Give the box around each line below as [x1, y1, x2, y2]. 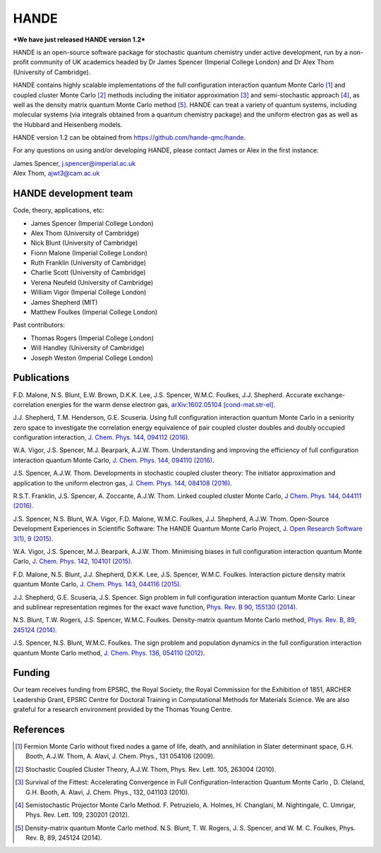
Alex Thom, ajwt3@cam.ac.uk [13, 169, 100, 178]
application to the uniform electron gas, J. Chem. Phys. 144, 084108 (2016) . [13, 478, 232, 487]
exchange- [313, 390, 346, 399]
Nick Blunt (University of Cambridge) [30, 238, 138, 247]
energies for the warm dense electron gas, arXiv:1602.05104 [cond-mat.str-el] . [46, 400, 275, 409]
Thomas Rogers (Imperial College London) [30, 334, 155, 342]
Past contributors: [13, 321, 66, 329]
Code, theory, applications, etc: [13, 206, 104, 214]
